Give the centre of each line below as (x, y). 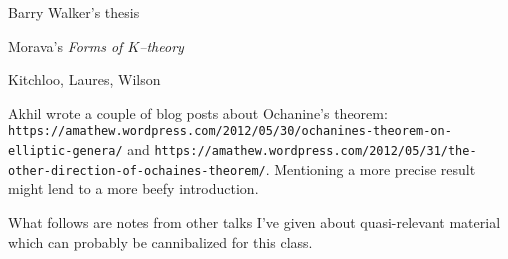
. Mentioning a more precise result (370, 168)
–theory (161, 45)
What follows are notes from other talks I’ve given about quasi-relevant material (254, 221)
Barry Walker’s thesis (74, 12)
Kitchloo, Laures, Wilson (84, 79)
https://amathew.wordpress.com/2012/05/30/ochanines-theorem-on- (230, 131)
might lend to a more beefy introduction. (133, 188)
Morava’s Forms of (65, 45)
